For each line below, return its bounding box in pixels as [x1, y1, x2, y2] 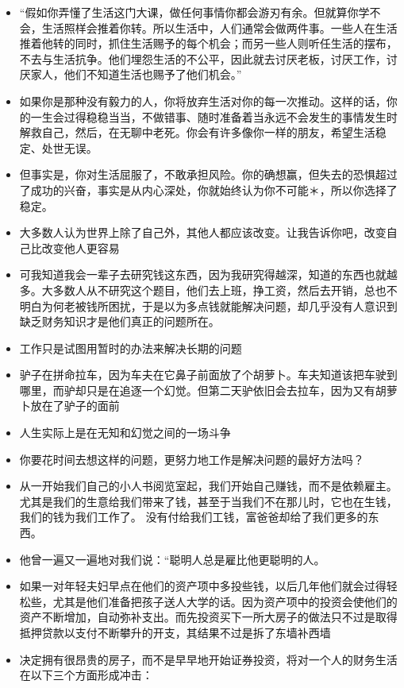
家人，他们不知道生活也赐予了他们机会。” [30, 66, 242, 83]
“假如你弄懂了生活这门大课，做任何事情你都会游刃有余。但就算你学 [19, 4, 370, 20]
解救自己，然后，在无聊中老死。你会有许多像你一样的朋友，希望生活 [19, 124, 375, 141]
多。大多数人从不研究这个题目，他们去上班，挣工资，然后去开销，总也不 [19, 281, 398, 298]
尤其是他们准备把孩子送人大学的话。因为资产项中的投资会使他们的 [52, 593, 398, 609]
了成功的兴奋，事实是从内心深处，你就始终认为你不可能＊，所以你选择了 [19, 181, 398, 198]
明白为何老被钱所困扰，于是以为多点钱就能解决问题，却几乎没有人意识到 [19, 297, 398, 314]
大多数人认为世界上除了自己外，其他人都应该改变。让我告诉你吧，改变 [19, 224, 387, 241]
